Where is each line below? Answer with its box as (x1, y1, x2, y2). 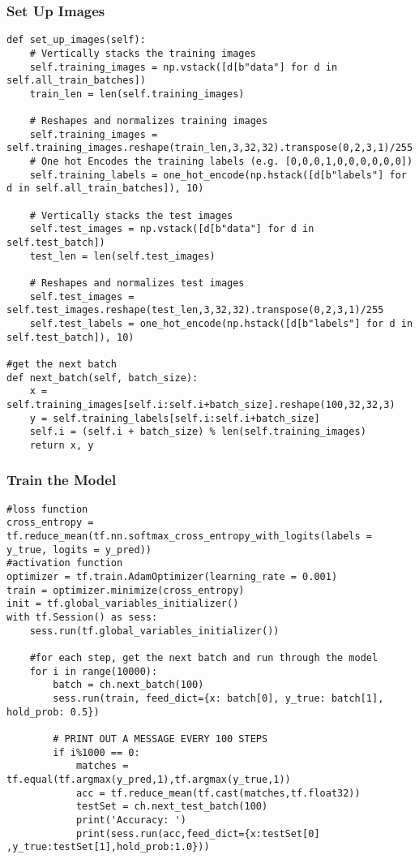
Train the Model (6, 470, 117, 490)
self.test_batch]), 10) (6, 331, 135, 343)
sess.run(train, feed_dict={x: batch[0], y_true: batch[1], (53, 692, 384, 704)
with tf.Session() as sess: (6, 612, 158, 624)
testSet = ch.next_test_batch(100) (75, 801, 268, 813)
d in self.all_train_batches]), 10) (6, 183, 204, 195)
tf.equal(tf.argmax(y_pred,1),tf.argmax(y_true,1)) (6, 773, 291, 785)
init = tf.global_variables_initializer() (6, 598, 239, 610)
